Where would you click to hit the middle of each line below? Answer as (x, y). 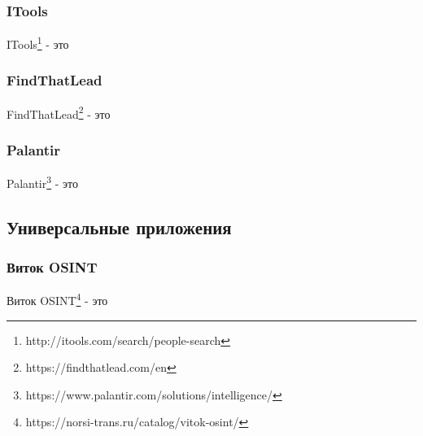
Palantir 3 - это (43, 182)
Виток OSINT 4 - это (57, 299)
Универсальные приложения (119, 227)
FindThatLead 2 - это (59, 112)
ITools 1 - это (38, 43)
